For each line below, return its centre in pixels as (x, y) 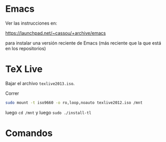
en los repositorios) (26, 48)
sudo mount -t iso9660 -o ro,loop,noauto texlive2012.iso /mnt (74, 103)
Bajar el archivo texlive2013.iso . (40, 83)
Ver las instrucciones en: (31, 23)
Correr (12, 93)
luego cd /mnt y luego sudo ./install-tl (49, 112)
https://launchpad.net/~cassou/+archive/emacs (56, 33)
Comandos (29, 133)
